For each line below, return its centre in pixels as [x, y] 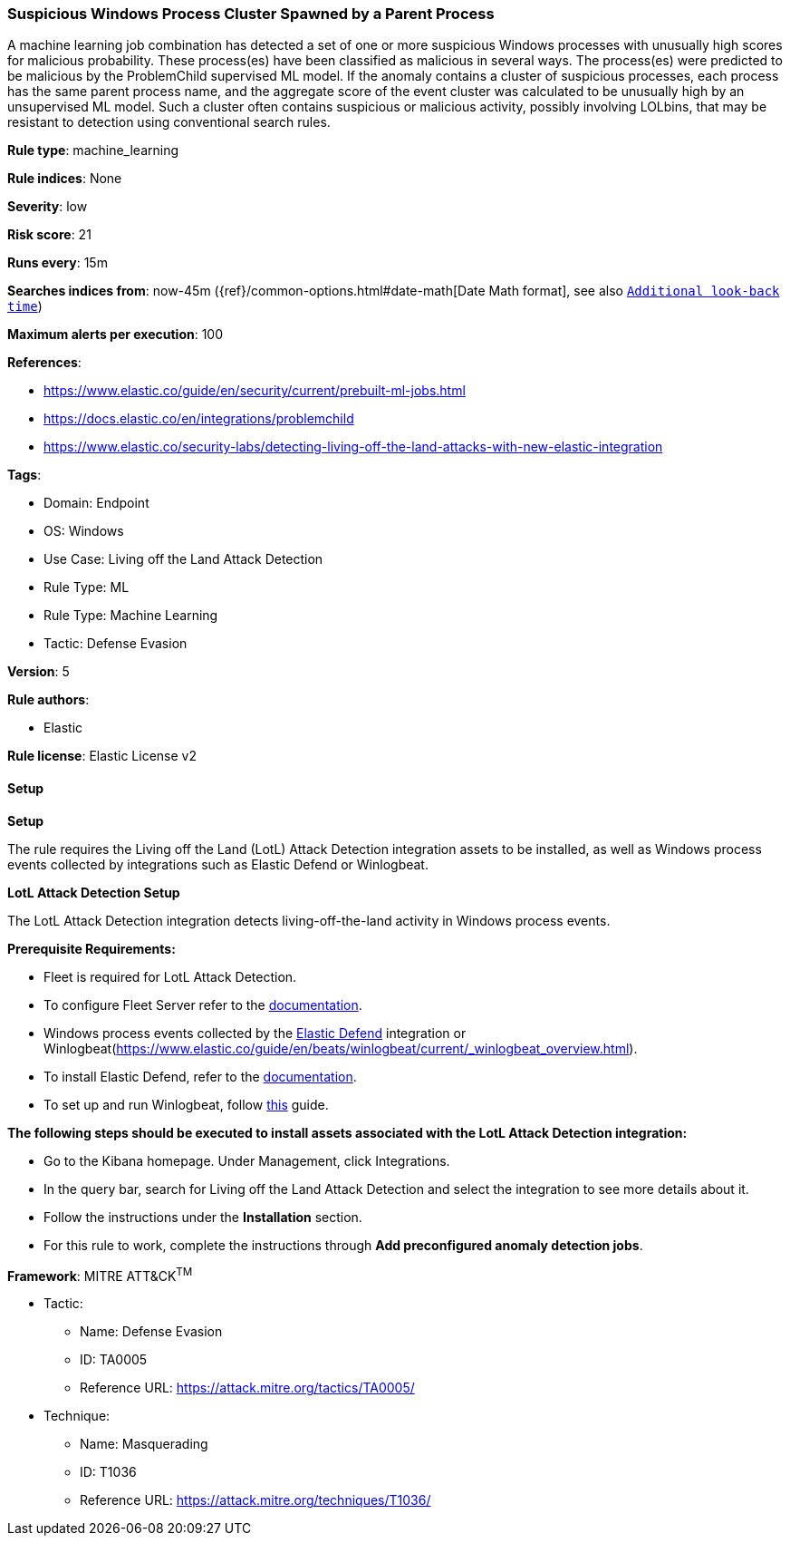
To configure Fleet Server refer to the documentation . [203, 1004]
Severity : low [48, 207]
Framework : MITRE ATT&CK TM [100, 1274]
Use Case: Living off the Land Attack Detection [183, 559]
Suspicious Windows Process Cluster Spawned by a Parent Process [251, 14]
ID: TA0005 [114, 1360]
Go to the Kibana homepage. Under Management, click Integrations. [247, 1160]
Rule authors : [48, 700]
